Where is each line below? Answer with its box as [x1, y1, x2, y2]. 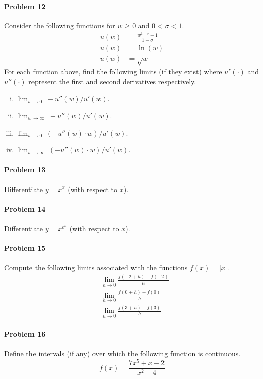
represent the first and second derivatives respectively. [28, 76, 196, 86]
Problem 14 [4, 203, 46, 214]
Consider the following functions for [4, 20, 115, 30]
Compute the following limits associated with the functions [4, 262, 188, 273]
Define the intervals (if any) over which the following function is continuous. [4, 348, 241, 359]
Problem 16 [4, 329, 46, 339]
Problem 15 [4, 243, 46, 254]
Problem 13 [4, 164, 46, 175]
